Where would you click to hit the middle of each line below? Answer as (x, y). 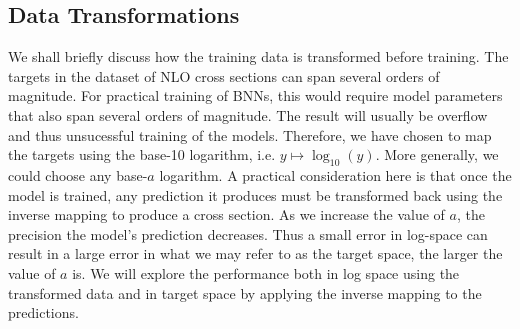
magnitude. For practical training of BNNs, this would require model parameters (255, 95)
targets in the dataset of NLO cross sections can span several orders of (224, 75)
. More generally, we (437, 154)
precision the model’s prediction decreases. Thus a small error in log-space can (248, 233)
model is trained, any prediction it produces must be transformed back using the (255, 194)
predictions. (43, 312)
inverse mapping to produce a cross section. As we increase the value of (226, 214)
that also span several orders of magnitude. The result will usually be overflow (248, 114)
